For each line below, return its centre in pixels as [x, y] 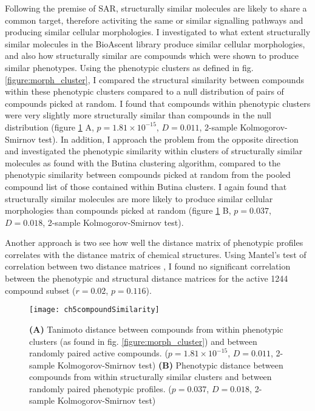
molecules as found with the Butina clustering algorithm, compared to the [143, 162]
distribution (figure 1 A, [49, 127]
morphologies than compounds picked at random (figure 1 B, [118, 210]
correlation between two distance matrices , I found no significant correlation [148, 266]
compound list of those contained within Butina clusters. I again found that [146, 186]
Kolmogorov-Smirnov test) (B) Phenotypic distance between [170, 365]
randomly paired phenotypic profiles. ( [100, 388]
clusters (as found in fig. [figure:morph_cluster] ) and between [143, 341]
